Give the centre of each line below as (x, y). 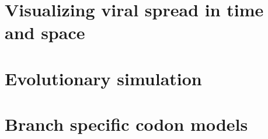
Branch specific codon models (126, 124)
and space (45, 32)
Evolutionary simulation (103, 78)
